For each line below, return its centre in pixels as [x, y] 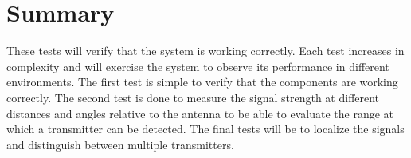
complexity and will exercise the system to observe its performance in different [198, 66]
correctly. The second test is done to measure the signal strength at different [193, 97]
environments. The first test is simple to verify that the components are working [202, 82]
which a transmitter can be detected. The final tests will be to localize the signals [205, 129]
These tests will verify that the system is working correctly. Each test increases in [205, 51]
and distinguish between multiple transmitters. [120, 144]
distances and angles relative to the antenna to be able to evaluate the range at [200, 113]
